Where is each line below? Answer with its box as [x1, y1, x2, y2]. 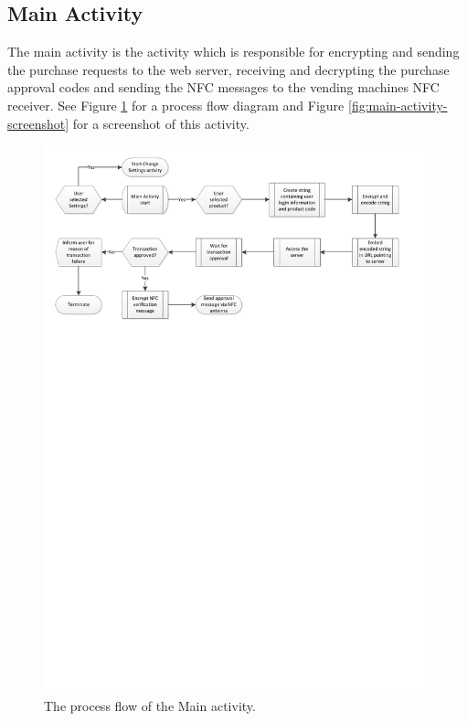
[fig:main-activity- [347, 95, 448, 114]
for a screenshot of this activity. [72, 113, 249, 133]
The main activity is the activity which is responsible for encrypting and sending [7, 42, 460, 61]
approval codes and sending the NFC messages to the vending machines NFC [7, 78, 440, 97]
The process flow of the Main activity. [44, 696, 256, 716]
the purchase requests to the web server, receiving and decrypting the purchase [7, 59, 450, 79]
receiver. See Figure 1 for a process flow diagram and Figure [7, 95, 345, 114]
